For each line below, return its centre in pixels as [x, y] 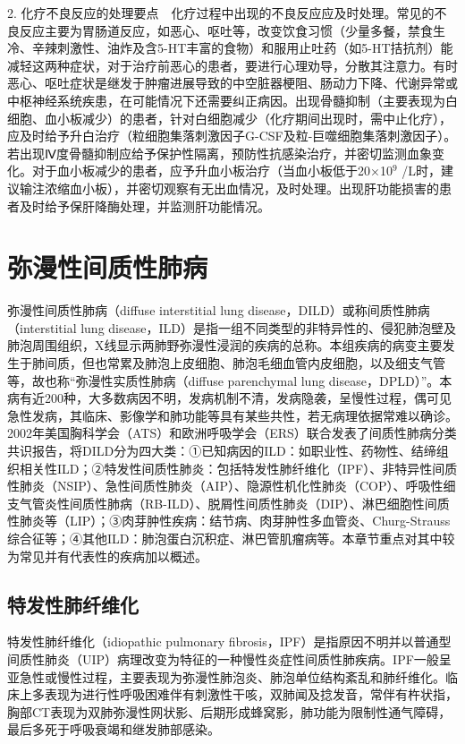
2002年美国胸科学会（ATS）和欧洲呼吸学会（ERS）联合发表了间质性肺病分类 [232, 433]
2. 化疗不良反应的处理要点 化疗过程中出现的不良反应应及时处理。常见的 [221, 13]
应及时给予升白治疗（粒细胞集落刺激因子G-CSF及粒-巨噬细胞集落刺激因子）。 [232, 136]
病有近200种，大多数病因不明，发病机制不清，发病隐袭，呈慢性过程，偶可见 [229, 398]
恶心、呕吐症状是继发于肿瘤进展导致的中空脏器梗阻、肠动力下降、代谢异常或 [232, 83]
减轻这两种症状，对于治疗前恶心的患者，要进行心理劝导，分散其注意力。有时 [232, 65]
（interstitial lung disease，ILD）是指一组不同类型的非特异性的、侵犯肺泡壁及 [232, 327]
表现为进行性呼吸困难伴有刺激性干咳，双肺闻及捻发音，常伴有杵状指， [251, 694]
